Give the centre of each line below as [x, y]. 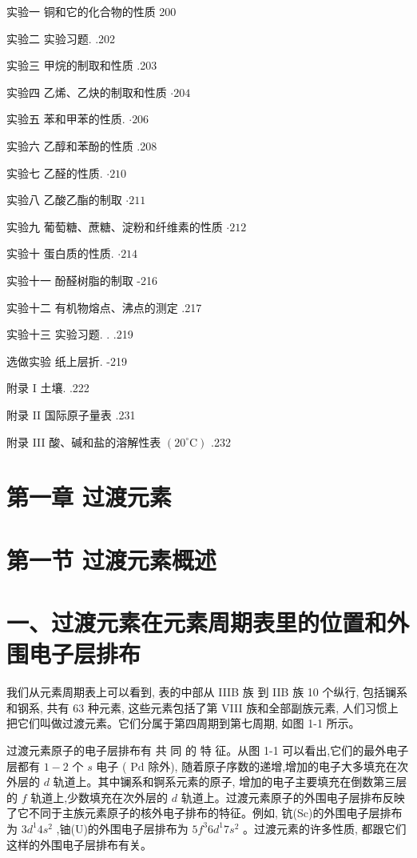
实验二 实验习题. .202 [61, 38]
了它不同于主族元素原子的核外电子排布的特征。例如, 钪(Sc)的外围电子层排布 [205, 813]
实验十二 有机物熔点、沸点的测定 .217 [104, 307]
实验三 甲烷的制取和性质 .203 [82, 65]
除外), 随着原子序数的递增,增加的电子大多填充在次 [278, 766]
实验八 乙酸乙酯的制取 [64, 200]
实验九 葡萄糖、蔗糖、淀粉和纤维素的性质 [115, 226]
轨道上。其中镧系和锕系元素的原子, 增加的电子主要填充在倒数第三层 [230, 782]
